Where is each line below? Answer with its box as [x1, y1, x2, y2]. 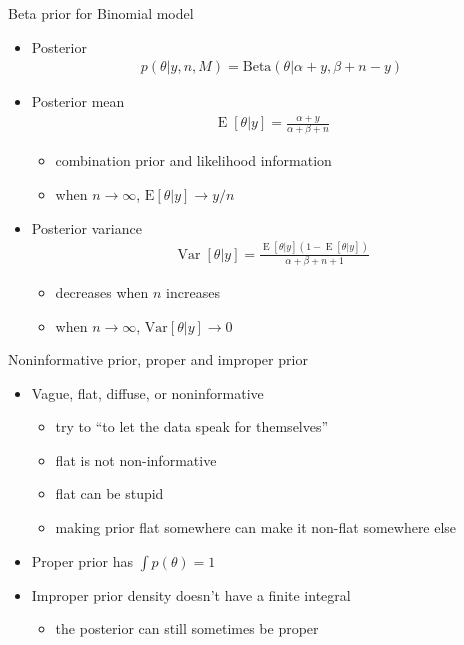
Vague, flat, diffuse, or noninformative [31, 382, 264, 403]
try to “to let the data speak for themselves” [55, 416, 329, 437]
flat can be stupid [55, 483, 164, 504]
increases [166, 281, 220, 302]
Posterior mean [31, 91, 125, 112]
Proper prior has [31, 550, 133, 571]
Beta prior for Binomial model [8, 3, 194, 23]
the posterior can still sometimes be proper [55, 618, 319, 639]
